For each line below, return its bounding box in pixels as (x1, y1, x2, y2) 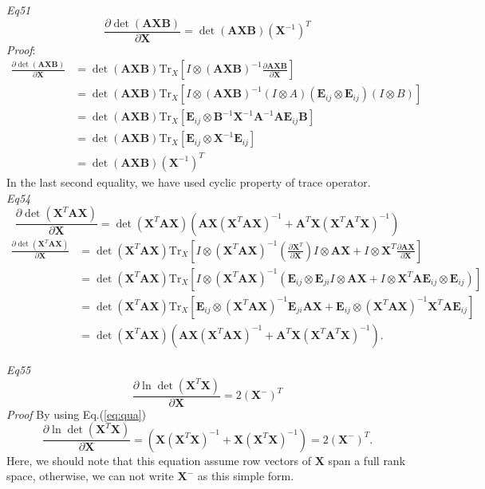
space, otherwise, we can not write (6, 467, 174, 484)
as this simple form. (197, 467, 294, 484)
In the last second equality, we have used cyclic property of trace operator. (6, 173, 371, 190)
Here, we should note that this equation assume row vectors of (6, 452, 311, 468)
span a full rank (328, 452, 406, 468)
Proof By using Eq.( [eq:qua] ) (6, 405, 147, 422)
